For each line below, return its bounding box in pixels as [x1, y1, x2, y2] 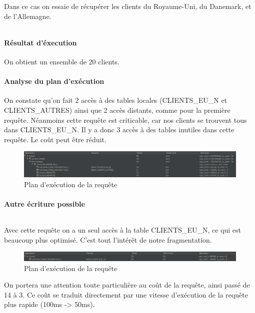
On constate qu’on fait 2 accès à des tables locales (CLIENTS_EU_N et [4, 95, 227, 105]
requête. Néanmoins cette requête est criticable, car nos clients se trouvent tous [4, 114, 247, 125]
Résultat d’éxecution [4, 37, 77, 47]
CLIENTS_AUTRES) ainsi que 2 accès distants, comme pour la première [4, 104, 230, 115]
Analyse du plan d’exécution [4, 76, 104, 86]
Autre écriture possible [4, 198, 85, 209]
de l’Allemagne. [4, 10, 51, 21]
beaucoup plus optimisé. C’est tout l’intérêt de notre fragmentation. [4, 234, 212, 245]
